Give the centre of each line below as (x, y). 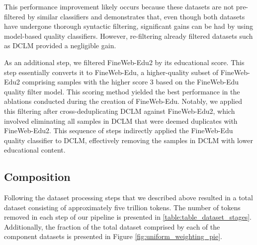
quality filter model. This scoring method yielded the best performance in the (122, 91)
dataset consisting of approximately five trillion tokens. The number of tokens (122, 207)
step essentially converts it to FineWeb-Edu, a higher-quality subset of (111, 72)
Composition (37, 177)
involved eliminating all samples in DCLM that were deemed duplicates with (121, 121)
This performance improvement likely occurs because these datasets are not (119, 6)
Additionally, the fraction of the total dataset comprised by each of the (112, 226)
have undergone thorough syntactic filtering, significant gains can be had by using (128, 26)
